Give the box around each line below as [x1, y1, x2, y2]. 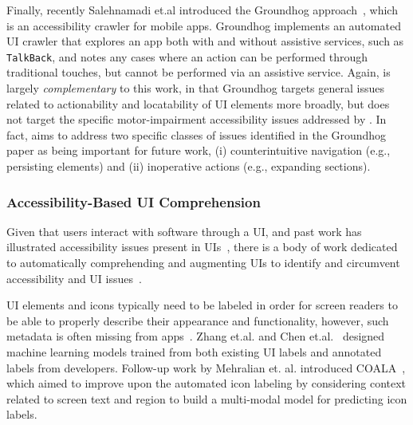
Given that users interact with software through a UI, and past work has [6, 222, 362, 239]
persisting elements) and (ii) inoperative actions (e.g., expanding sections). [6, 158, 371, 174]
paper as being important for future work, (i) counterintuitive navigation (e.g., [6, 142, 391, 159]
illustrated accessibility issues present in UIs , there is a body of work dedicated [6, 238, 398, 255]
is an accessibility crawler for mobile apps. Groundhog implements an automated [6, 17, 401, 33]
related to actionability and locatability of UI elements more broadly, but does [6, 95, 390, 112]
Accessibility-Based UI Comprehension [6, 191, 261, 211]
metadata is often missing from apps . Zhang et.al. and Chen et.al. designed [6, 328, 385, 344]
